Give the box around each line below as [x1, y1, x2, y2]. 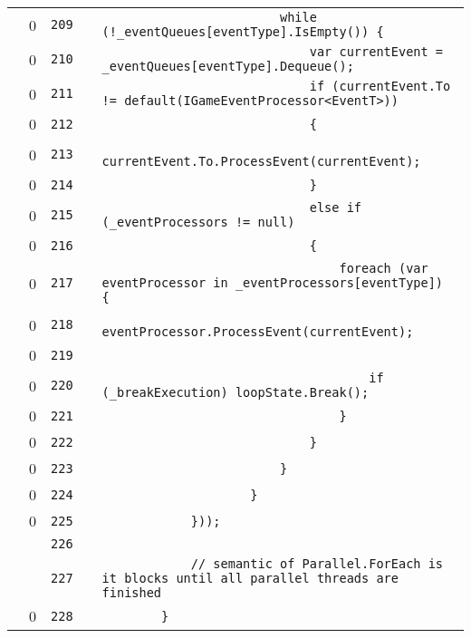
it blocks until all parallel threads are [101, 571, 399, 585]
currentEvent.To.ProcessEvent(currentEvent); [101, 154, 421, 169]
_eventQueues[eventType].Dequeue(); [101, 59, 354, 73]
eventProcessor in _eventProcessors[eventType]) [101, 275, 444, 290]
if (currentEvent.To [309, 79, 451, 93]
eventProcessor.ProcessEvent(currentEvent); [101, 324, 414, 339]
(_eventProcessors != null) [101, 215, 295, 229]
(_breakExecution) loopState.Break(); [101, 385, 370, 400]
